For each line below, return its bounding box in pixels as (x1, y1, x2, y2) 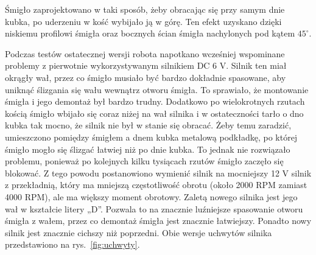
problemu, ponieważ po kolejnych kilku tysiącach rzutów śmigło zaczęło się (5, 155, 284, 167)
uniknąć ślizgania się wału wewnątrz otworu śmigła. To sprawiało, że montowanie (5, 83, 309, 96)
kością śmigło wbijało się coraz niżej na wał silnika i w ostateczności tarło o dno (5, 107, 304, 119)
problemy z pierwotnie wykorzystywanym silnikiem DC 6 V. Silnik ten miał (5, 59, 287, 72)
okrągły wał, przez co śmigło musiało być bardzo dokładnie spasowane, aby (5, 71, 286, 83)
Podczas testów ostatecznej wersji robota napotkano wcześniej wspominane (5, 47, 285, 60)
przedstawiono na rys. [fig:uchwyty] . (5, 238, 140, 251)
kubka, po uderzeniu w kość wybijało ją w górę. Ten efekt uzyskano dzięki (5, 15, 282, 27)
